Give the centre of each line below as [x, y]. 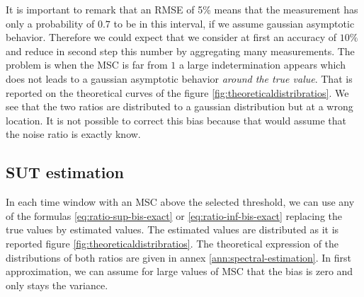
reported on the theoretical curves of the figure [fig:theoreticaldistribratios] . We [177, 92]
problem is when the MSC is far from [87, 65]
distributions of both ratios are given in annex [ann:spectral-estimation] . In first [179, 257]
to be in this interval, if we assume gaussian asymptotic [234, 23]
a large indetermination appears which [262, 65]
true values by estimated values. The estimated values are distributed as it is [172, 229]
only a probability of [50, 23]
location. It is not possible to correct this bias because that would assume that [176, 120]
